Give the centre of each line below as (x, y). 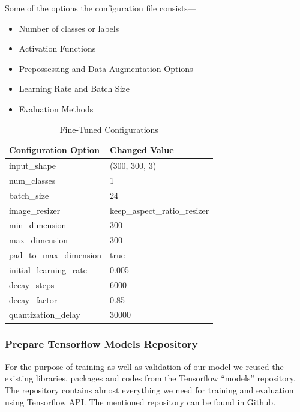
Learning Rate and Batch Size (74, 89)
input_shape (32, 165)
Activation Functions (57, 48)
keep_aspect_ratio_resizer (160, 210)
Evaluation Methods (56, 108)
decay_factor (33, 299)
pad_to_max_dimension (55, 255)
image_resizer (35, 210)
